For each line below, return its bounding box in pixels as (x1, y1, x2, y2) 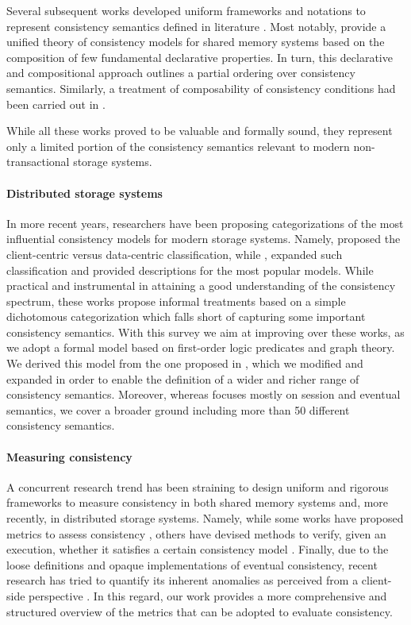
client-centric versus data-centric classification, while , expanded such (6, 245, 343, 262)
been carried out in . (6, 95, 106, 112)
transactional (6, 153, 70, 170)
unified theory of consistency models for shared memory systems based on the (6, 33, 385, 50)
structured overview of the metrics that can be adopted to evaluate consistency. (6, 603, 393, 619)
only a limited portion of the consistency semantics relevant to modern (6, 137, 350, 154)
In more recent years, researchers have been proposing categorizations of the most (6, 214, 404, 231)
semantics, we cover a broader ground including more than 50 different (6, 401, 350, 418)
